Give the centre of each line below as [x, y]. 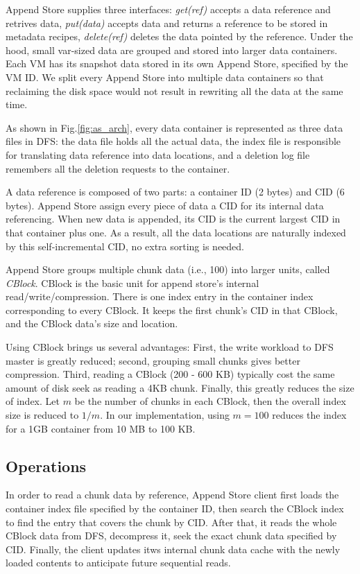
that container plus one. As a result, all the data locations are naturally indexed [176, 232]
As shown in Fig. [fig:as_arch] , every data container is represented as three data [174, 127]
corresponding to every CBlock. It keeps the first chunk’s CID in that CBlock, [172, 310]
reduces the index [309, 415]
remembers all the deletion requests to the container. [118, 168]
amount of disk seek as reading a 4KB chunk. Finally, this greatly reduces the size [180, 387]
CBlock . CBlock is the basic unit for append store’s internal [132, 282]
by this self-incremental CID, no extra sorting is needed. [125, 246]
